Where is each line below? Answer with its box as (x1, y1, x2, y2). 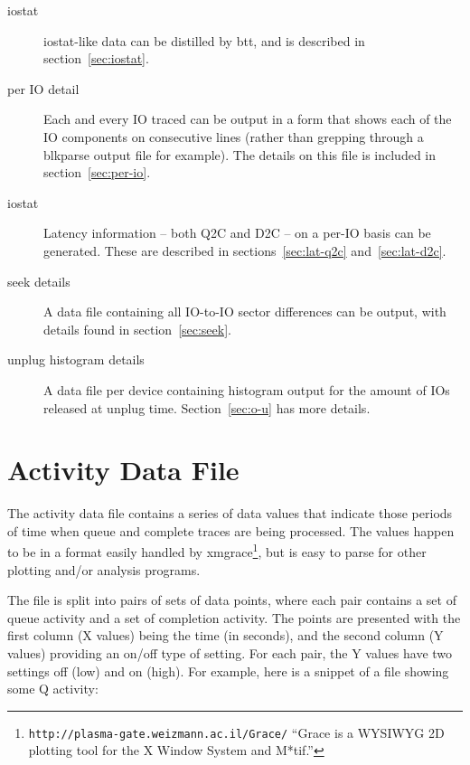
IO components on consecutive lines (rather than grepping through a (43, 127, 424, 146)
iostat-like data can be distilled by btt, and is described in (43, 31, 365, 50)
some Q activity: (7, 679, 99, 698)
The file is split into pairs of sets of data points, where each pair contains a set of (7, 590, 456, 609)
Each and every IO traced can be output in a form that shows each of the (43, 109, 452, 128)
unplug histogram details (7, 350, 145, 369)
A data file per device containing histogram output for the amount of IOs (43, 380, 450, 399)
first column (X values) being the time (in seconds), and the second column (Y (7, 626, 444, 645)
